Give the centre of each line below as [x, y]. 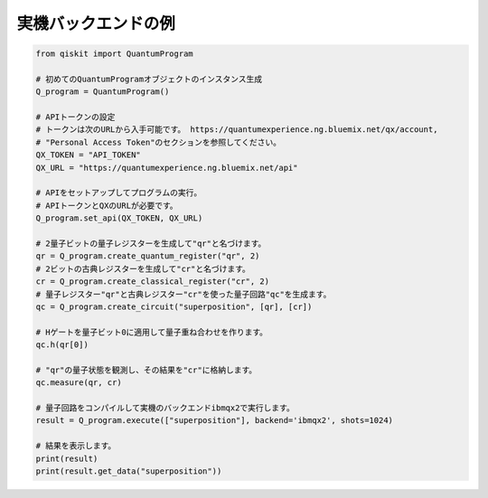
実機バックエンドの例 [96, 23]
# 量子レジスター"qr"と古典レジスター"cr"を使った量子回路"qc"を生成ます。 [183, 294]
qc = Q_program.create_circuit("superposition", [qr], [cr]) [174, 306]
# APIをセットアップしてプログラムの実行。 [119, 193]
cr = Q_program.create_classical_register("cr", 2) [153, 282]
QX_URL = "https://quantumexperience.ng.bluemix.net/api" [167, 168]
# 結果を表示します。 [76, 446]
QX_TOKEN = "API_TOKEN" [89, 155]
